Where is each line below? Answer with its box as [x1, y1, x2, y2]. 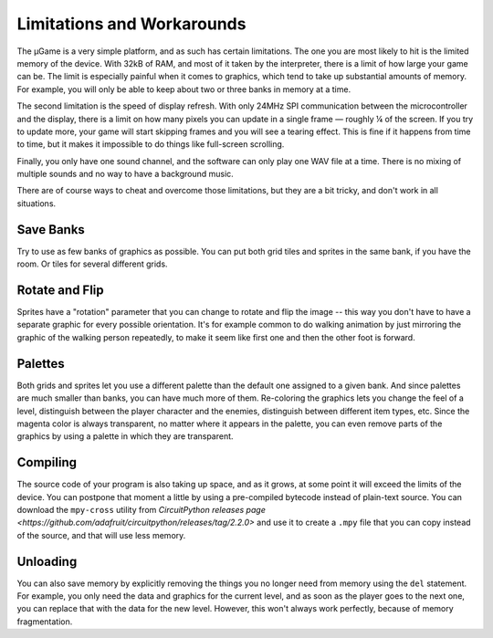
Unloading [16, 553, 78, 570]
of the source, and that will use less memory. [16, 529, 186, 540]
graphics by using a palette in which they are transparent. [16, 431, 234, 442]
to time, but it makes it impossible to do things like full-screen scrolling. [16, 139, 285, 150]
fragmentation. [16, 616, 73, 627]
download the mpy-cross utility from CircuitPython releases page [16, 504, 267, 515]
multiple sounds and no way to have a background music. [16, 169, 235, 180]
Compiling [16, 455, 78, 470]
